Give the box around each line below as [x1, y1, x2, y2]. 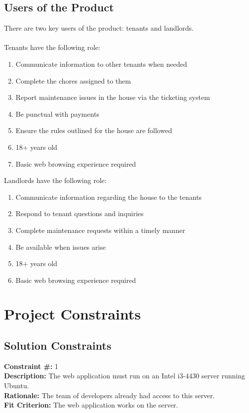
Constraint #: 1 [4, 361, 58, 371]
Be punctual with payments [15, 108, 99, 119]
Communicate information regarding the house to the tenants [15, 191, 202, 202]
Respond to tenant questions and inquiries [15, 208, 144, 219]
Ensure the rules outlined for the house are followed [15, 125, 172, 136]
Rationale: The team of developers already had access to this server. [4, 390, 215, 400]
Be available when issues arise [15, 241, 106, 252]
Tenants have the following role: [4, 42, 100, 52]
